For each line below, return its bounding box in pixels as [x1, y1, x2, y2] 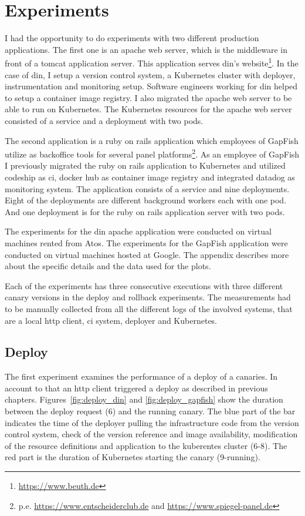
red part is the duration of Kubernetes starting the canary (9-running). [5, 451, 260, 463]
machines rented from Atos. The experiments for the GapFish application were [5, 236, 288, 249]
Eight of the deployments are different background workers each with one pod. [5, 194, 287, 206]
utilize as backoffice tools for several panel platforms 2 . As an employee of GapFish [5, 146, 300, 160]
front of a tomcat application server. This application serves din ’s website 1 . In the [5, 55, 299, 69]
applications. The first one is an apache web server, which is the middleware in [5, 43, 287, 55]
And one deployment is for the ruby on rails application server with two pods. [5, 205, 285, 217]
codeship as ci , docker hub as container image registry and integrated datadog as [5, 170, 295, 183]
